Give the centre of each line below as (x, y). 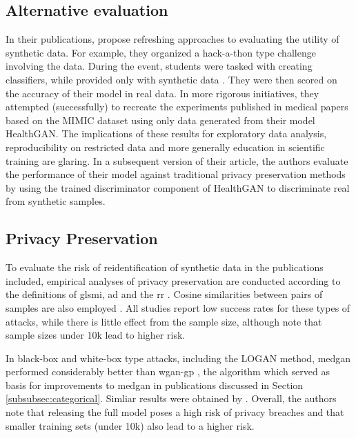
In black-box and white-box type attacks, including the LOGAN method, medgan (178, 358)
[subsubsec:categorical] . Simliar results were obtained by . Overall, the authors (171, 398)
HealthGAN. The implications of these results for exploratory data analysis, (166, 133)
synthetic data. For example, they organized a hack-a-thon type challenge (161, 52)
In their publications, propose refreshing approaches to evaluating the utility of (172, 39)
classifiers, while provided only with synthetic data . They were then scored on (171, 79)
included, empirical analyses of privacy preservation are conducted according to (173, 280)
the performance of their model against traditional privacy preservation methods (176, 174)
